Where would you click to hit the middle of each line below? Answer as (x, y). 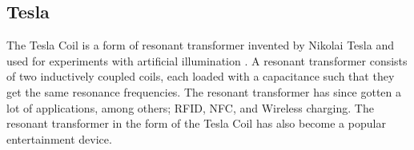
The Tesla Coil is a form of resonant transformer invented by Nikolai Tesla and (200, 45)
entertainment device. (59, 138)
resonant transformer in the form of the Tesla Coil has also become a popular (196, 123)
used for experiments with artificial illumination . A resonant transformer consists (207, 60)
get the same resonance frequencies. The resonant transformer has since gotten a (204, 91)
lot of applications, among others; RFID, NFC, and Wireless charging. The (190, 107)
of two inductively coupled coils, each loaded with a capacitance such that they (201, 76)
